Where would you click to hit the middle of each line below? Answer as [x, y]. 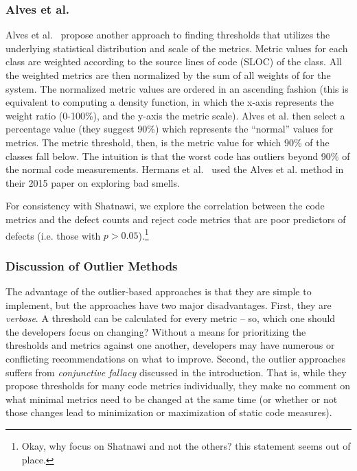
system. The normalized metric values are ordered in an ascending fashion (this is [177, 88]
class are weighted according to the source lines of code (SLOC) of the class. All [174, 61]
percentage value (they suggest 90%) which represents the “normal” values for [170, 129]
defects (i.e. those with [53, 235]
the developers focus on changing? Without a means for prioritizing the [156, 331]
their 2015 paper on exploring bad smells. [93, 182]
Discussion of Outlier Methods [92, 265]
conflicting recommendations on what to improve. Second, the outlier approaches [175, 358]
